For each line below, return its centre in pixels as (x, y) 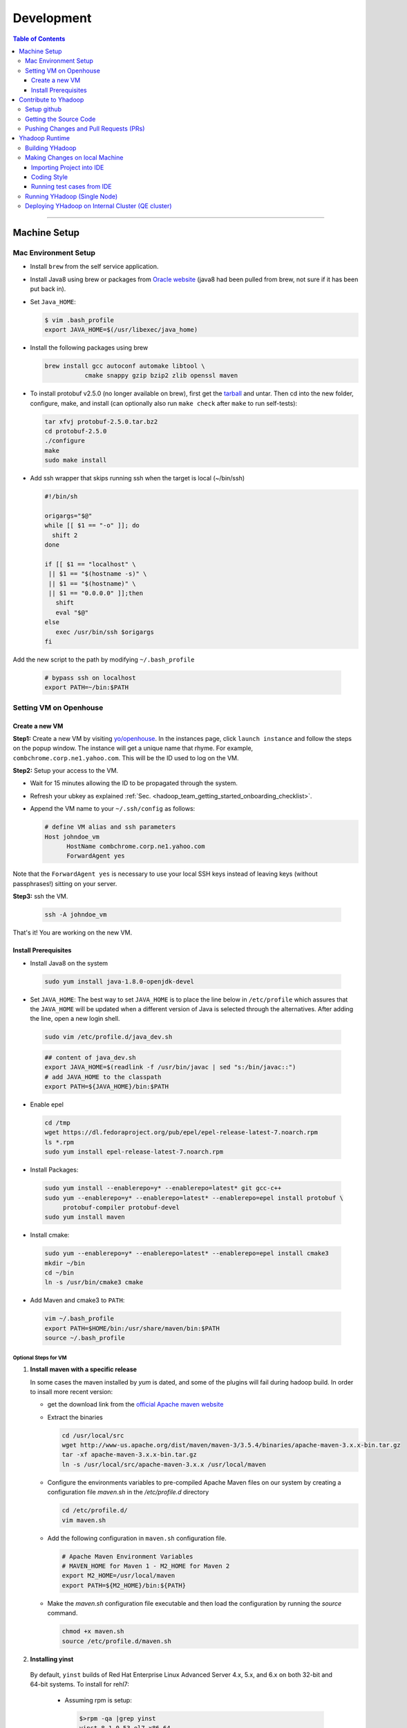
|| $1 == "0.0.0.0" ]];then (96, 593)
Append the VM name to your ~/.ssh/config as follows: (113, 809)
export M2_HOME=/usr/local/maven (119, 1576)
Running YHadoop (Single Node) (72, 196)
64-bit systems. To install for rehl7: (79, 1684)
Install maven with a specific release (84, 1369)
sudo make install (76, 460)
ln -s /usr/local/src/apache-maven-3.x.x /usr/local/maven (164, 1464)
